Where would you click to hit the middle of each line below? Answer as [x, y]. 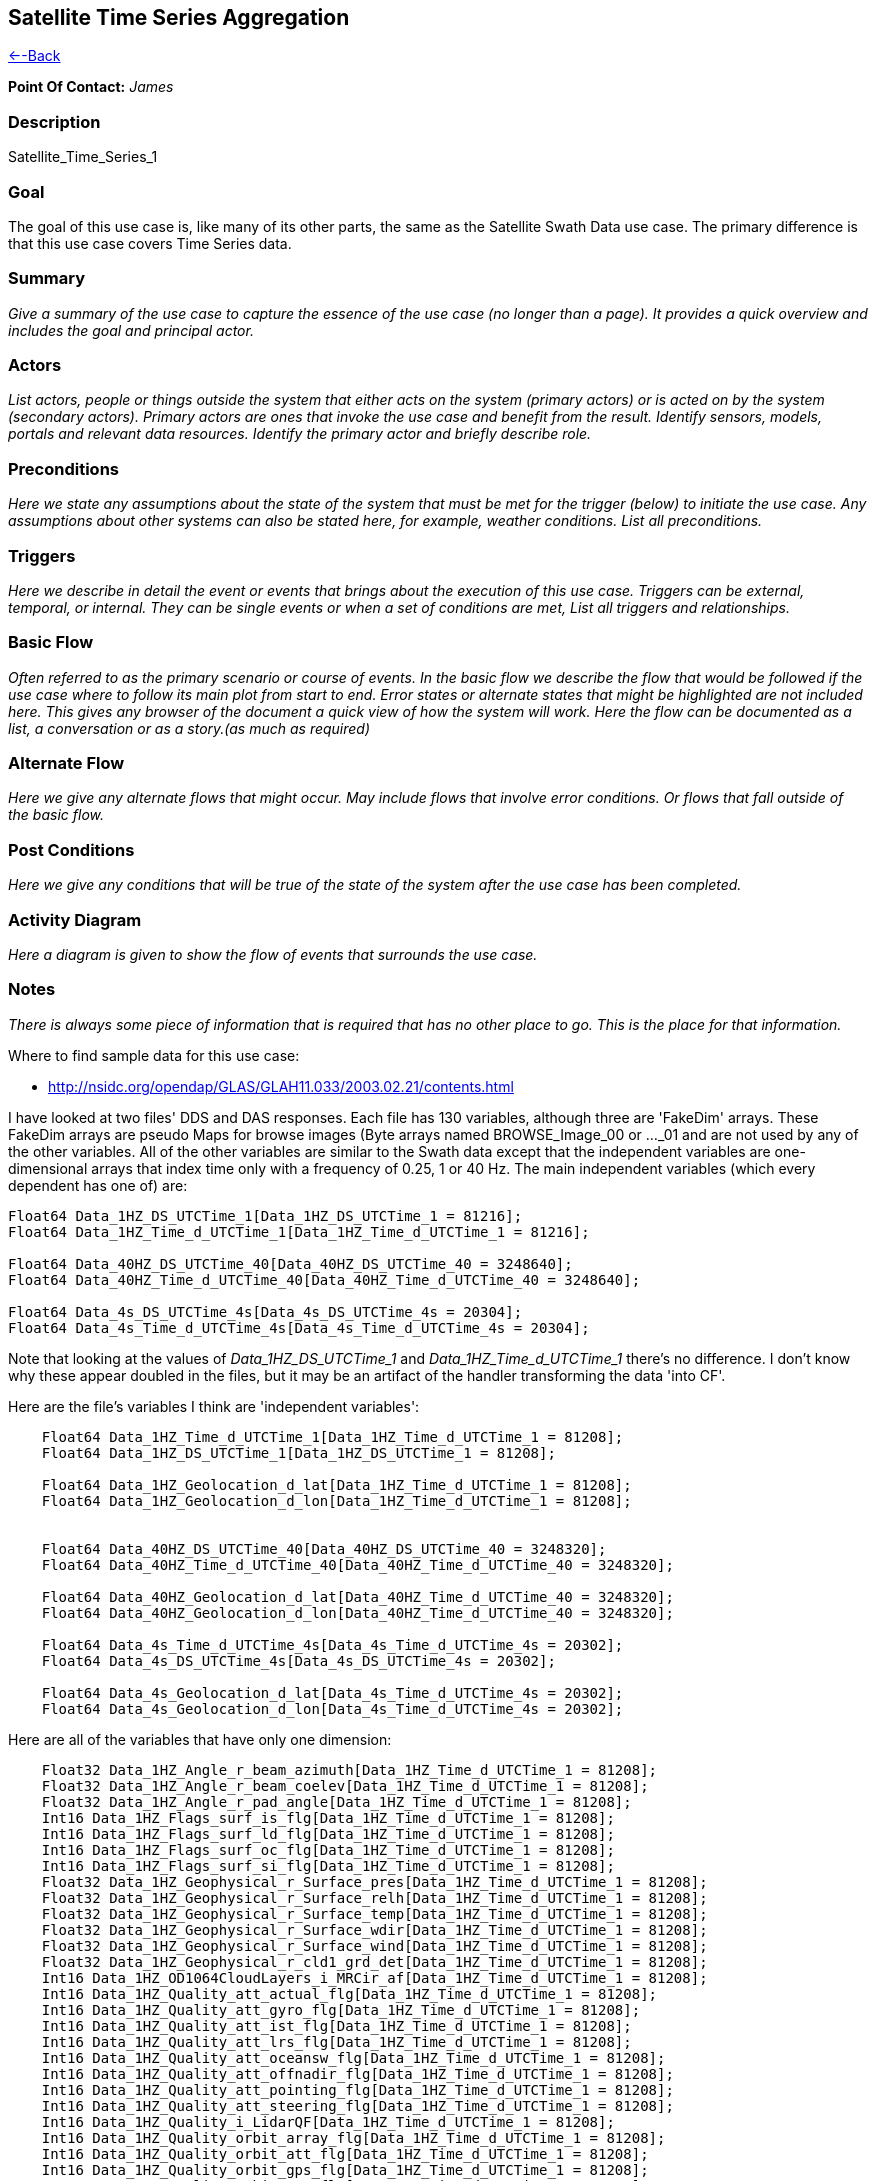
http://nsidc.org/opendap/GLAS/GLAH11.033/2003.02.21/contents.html [281, 1086]
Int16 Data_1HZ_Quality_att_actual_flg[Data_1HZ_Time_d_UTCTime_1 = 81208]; [349, 1993]
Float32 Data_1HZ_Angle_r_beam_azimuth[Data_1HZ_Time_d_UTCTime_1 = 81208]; [349, 1769]
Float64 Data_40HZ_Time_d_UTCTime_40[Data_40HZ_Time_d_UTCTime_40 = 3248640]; [324, 1279]
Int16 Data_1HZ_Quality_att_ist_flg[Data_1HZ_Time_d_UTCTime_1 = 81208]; [336, 2025]
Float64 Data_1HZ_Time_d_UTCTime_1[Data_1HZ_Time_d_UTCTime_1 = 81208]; [332, 1436]
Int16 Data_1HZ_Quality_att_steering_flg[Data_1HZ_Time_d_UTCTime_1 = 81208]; [357, 2105]
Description [54, 121]
